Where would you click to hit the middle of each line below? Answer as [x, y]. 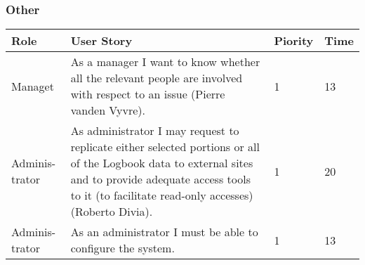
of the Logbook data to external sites [162, 163]
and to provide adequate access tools [160, 179]
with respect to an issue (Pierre [148, 94]
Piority [294, 41]
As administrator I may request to [155, 131]
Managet [33, 86]
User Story [101, 41]
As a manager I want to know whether [165, 62]
